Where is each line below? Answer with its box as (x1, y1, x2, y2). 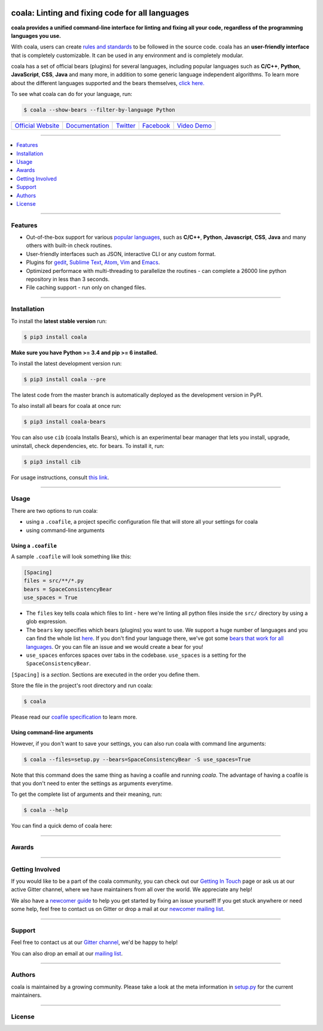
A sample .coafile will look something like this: (11, 552, 132, 560)
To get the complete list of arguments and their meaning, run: (11, 790, 163, 798)
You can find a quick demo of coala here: (11, 822, 113, 829)
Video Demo (176, 122, 212, 130)
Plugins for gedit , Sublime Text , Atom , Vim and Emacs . (26, 258, 160, 266)
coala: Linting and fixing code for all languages (11, 8, 190, 18)
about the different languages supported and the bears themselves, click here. (11, 79, 205, 86)
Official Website (14, 122, 60, 130)
